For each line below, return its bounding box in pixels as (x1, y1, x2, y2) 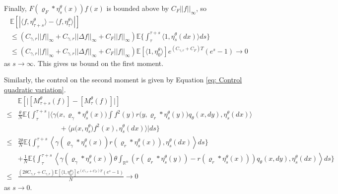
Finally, (4, 3, 27, 13)
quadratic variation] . (4, 84, 66, 95)
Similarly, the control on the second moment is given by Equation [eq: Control (4, 74, 242, 85)
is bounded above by (106, 3, 169, 13)
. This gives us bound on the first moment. (33, 58, 164, 68)
